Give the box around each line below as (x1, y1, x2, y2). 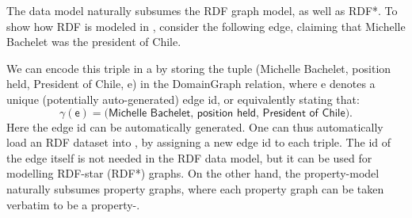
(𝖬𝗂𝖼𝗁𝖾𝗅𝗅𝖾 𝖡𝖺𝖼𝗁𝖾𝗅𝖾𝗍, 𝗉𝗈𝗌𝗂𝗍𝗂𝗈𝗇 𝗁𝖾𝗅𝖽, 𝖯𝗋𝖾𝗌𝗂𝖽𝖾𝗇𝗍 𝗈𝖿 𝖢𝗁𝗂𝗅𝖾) (104, 107, 350, 119)
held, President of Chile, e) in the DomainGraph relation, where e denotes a (6, 75, 376, 92)
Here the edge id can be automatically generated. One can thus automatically (6, 118, 383, 135)
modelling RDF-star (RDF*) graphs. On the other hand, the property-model (6, 165, 380, 182)
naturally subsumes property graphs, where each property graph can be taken (6, 180, 384, 197)
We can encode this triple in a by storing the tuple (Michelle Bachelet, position (6, 59, 391, 76)
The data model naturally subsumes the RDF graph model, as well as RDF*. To (6, 2, 398, 18)
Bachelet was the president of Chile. (6, 33, 181, 50)
